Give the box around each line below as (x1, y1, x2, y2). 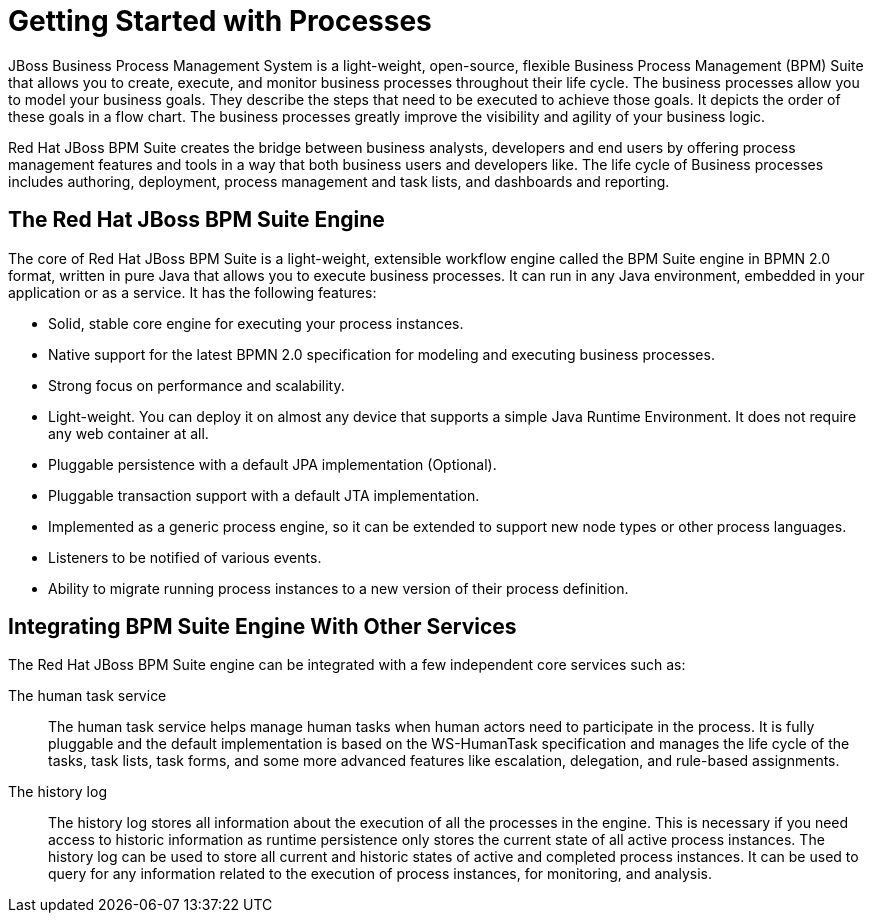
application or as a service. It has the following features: (8, 283, 377, 301)
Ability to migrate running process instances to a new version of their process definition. (48, 579, 629, 597)
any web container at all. (48, 424, 209, 442)
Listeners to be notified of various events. (48, 548, 322, 566)
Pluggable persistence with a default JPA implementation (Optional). (48, 455, 497, 473)
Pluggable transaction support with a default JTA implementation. (48, 486, 480, 504)
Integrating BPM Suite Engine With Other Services (8, 614, 517, 640)
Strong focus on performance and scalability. (48, 376, 345, 394)
